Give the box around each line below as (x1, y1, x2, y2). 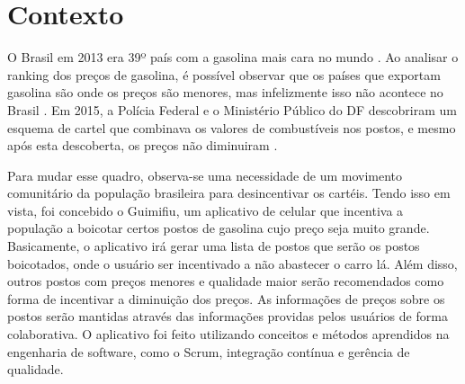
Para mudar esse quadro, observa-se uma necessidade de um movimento (7, 165, 403, 184)
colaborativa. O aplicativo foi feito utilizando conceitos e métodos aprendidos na (7, 325, 450, 344)
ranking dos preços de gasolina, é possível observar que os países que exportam (7, 65, 441, 84)
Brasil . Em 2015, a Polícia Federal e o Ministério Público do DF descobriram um (7, 100, 457, 119)
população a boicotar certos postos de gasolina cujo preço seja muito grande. (7, 219, 430, 237)
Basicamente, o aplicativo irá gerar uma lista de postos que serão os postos (7, 237, 420, 255)
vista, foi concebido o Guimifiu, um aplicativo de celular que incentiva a (7, 201, 404, 219)
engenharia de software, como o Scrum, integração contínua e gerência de (7, 342, 410, 361)
